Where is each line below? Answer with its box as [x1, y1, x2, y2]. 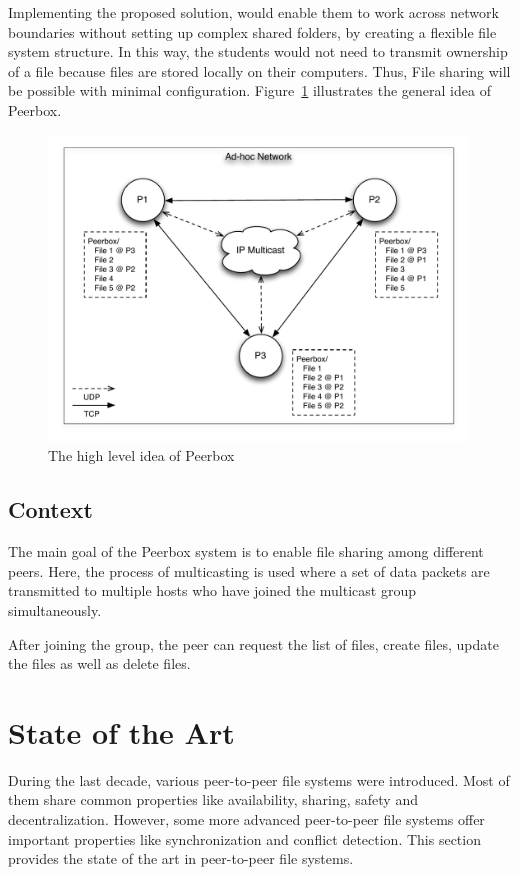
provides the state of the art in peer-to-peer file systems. [8, 848, 354, 869]
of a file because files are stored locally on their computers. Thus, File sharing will [8, 60, 511, 81]
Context [8, 494, 93, 525]
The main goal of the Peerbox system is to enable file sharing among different [8, 541, 484, 562]
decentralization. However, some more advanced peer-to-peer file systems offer [8, 809, 485, 830]
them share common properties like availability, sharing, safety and [8, 789, 418, 810]
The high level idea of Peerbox [48, 445, 235, 466]
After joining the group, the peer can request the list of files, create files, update [8, 633, 499, 654]
